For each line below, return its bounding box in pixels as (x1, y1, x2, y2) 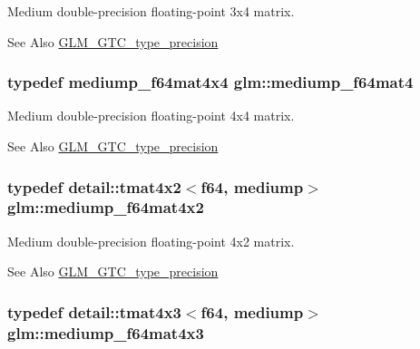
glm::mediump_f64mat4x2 (7, 196, 204, 218)
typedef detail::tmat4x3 (7, 300, 181, 323)
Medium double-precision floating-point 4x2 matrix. (7, 231, 295, 250)
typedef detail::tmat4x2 (7, 175, 181, 198)
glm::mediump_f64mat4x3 (7, 321, 204, 344)
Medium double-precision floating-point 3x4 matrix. (7, 2, 295, 20)
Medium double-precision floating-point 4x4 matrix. (7, 106, 295, 125)
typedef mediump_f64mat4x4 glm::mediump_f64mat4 (7, 71, 414, 93)
